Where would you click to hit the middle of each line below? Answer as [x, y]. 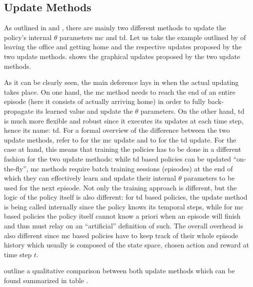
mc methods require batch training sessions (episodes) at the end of [132, 168]
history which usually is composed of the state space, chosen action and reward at [126, 245]
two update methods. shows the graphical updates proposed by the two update [122, 56]
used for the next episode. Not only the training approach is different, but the [120, 187]
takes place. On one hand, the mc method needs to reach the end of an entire [120, 92]
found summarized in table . [46, 280]
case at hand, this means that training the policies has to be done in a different [123, 149]
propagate [19, 111]
